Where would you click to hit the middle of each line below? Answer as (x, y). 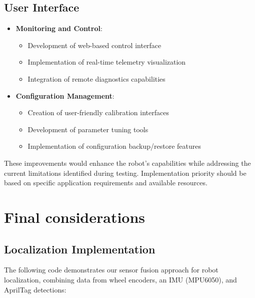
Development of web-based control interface (94, 45)
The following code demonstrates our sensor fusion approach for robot (111, 270)
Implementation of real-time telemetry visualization (107, 62)
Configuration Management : (65, 95)
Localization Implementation (80, 249)
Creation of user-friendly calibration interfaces (98, 112)
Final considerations (75, 217)
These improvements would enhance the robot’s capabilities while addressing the (127, 163)
